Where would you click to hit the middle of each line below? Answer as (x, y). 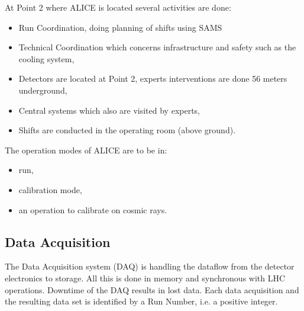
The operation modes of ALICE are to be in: (86, 150)
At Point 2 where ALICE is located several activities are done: (118, 7)
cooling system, (46, 58)
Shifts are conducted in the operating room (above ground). (127, 130)
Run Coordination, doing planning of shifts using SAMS (120, 27)
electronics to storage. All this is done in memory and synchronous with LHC (145, 278)
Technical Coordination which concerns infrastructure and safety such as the (157, 47)
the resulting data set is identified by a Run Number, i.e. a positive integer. (141, 301)
